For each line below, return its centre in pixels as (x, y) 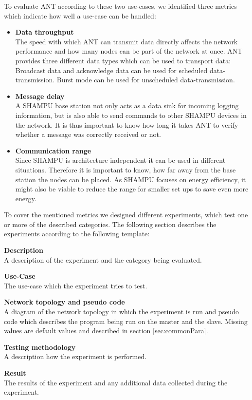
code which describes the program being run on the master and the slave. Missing (126, 321)
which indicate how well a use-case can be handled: (80, 15)
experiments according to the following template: (77, 234)
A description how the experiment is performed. (75, 356)
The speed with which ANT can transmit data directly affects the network (126, 41)
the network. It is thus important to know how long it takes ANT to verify (127, 124)
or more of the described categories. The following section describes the (110, 224)
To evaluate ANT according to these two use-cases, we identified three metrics (120, 6)
